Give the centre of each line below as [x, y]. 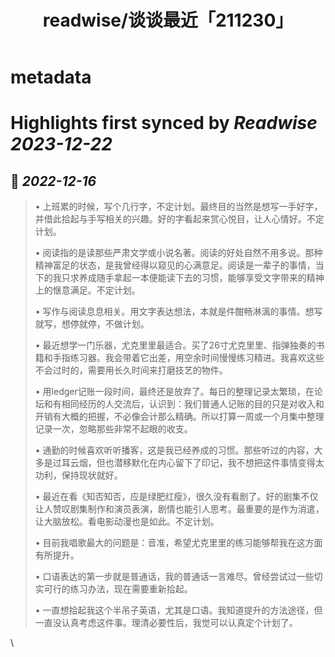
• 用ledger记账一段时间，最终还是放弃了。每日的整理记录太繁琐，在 [174, 392]
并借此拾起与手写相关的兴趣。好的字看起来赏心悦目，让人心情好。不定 [179, 219]
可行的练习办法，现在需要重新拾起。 [118, 589]
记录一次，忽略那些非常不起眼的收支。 [113, 429]
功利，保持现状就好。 [78, 475]
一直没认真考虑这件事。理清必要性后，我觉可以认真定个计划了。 [166, 623]
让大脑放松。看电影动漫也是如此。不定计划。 [127, 522]
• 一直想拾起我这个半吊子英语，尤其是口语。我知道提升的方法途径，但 [178, 610]
